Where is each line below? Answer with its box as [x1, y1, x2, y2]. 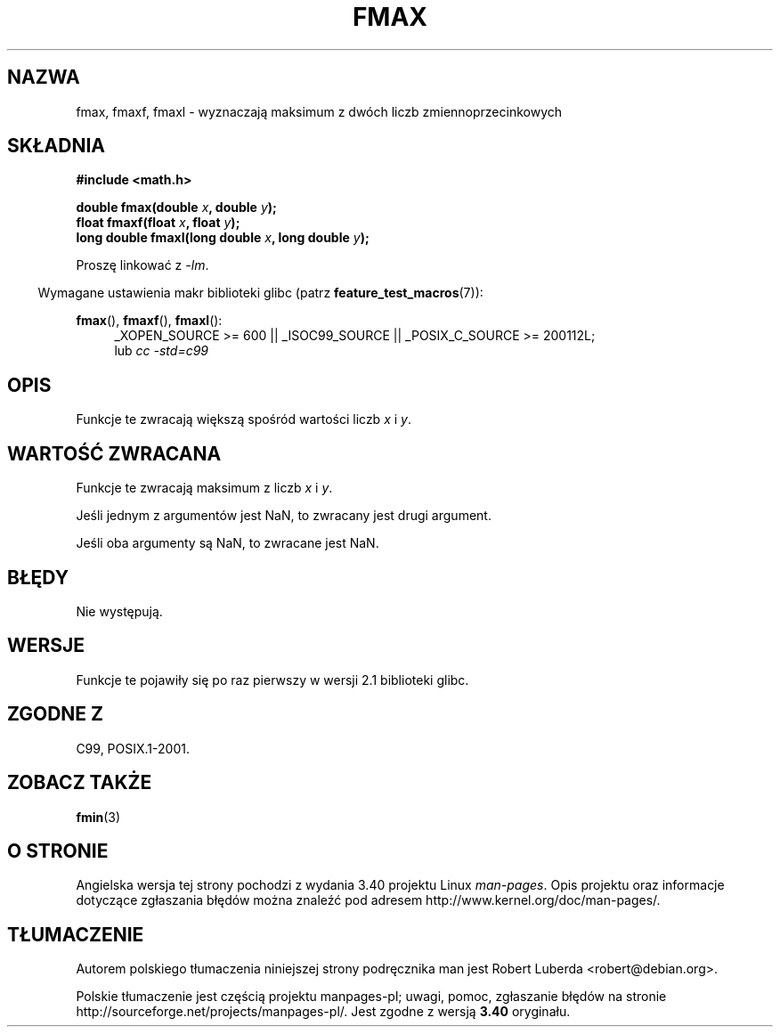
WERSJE [7, 634, 85, 657]
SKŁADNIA [7, 134, 105, 158]
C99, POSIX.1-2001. [76, 740, 190, 756]
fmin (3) [76, 809, 121, 825]
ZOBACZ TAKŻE [7, 771, 152, 794]
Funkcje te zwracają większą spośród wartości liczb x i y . [76, 411, 411, 427]
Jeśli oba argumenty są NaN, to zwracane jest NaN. [76, 535, 379, 551]
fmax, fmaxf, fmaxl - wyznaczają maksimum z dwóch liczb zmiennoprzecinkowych [76, 103, 563, 119]
